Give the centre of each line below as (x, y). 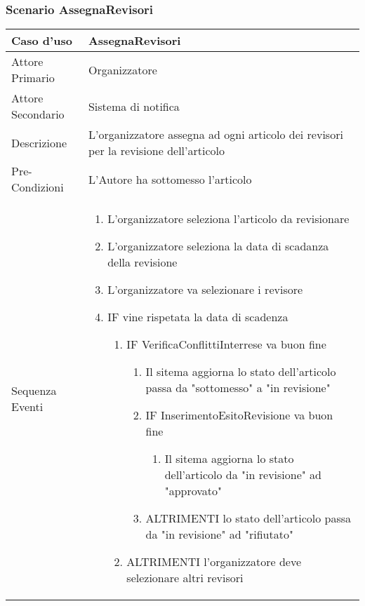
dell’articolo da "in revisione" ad (243, 475)
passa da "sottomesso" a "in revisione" (238, 388)
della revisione (142, 262)
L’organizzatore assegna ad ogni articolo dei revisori (215, 135)
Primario (33, 78)
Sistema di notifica (134, 106)
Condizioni (38, 187)
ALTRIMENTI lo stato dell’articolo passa (248, 518)
